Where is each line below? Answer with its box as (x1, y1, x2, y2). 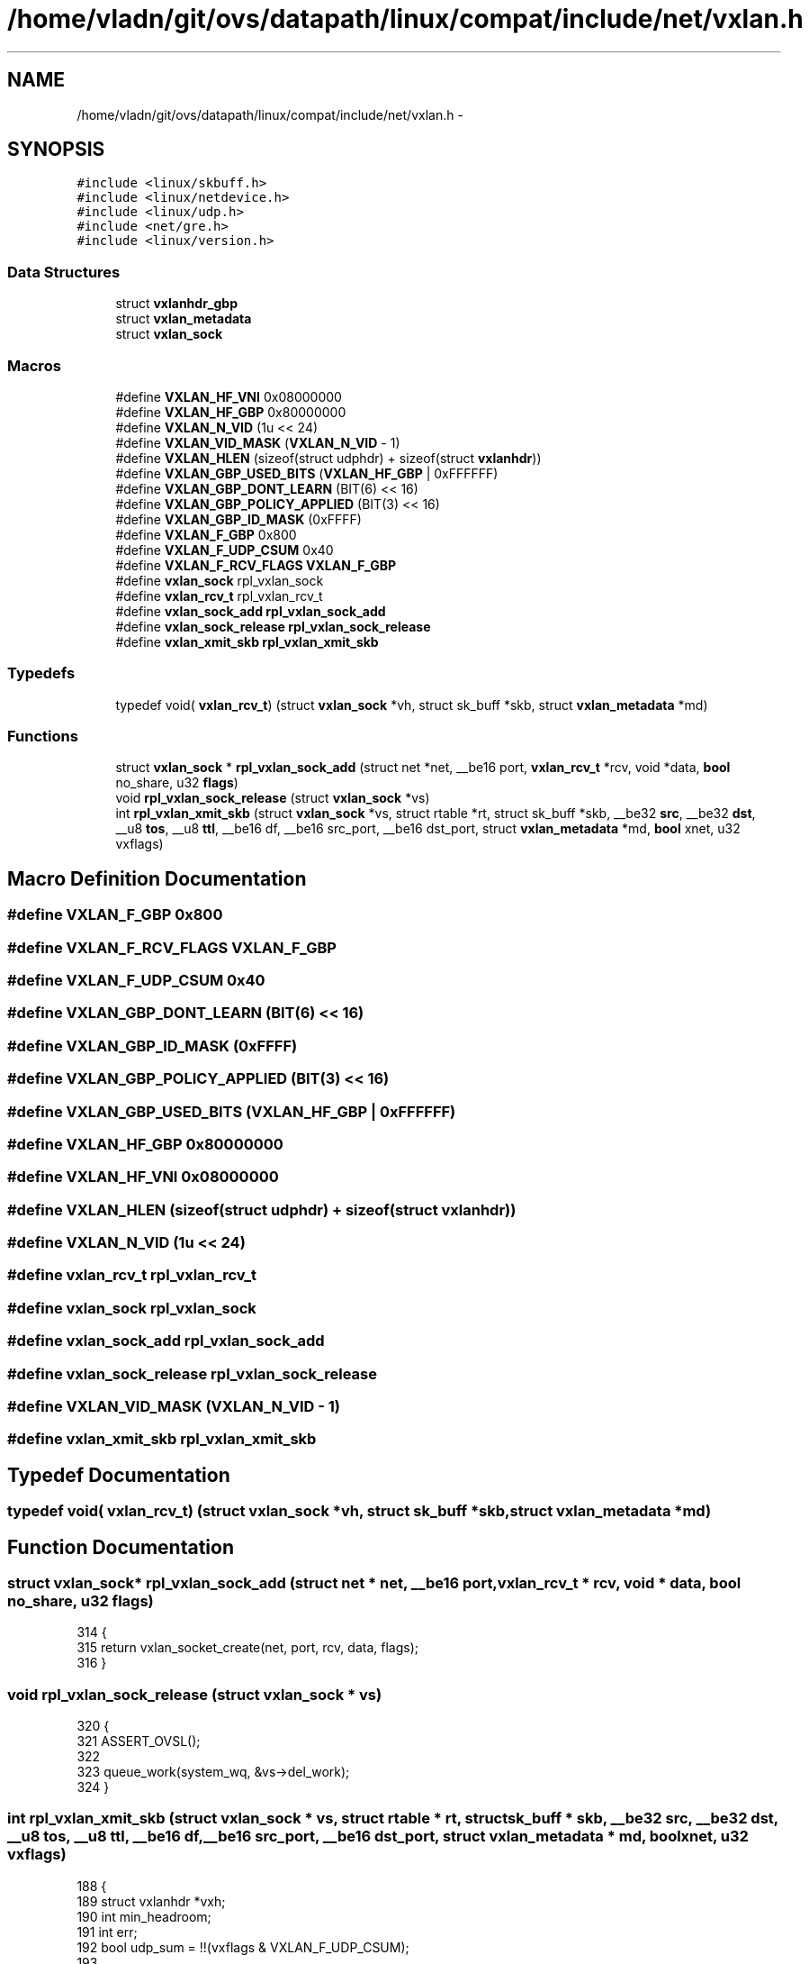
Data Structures (7, 262, 121, 281)
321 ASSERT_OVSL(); (76, 1733, 201, 1750)
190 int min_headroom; (76, 1908, 211, 1924)
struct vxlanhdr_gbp (115, 296, 238, 312)
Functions (7, 727, 78, 746)
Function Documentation (7, 1535, 234, 1559)
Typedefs (7, 664, 76, 683)
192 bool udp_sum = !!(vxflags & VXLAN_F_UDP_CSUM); (76, 1939, 409, 1955)
